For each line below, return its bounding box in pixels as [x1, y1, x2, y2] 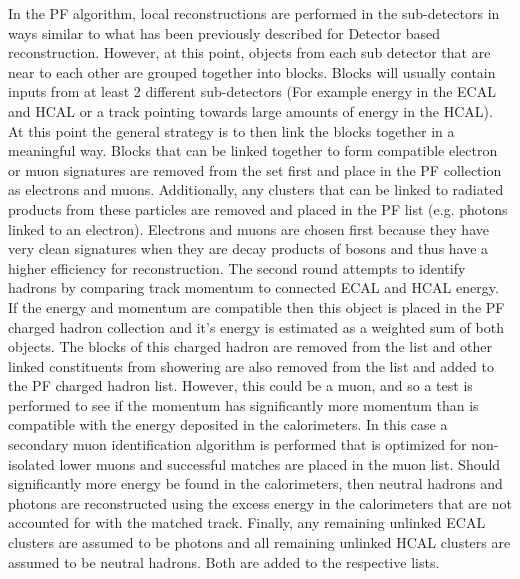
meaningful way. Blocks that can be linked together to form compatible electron [8, 140, 498, 161]
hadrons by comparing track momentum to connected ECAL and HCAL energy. [8, 277, 499, 298]
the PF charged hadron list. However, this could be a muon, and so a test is [8, 375, 473, 396]
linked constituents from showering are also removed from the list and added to [8, 355, 494, 376]
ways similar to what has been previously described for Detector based [8, 22, 441, 43]
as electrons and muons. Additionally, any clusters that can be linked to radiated [8, 179, 504, 200]
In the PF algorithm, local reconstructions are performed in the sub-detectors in [8, 3, 500, 23]
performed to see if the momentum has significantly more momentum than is [8, 394, 479, 415]
